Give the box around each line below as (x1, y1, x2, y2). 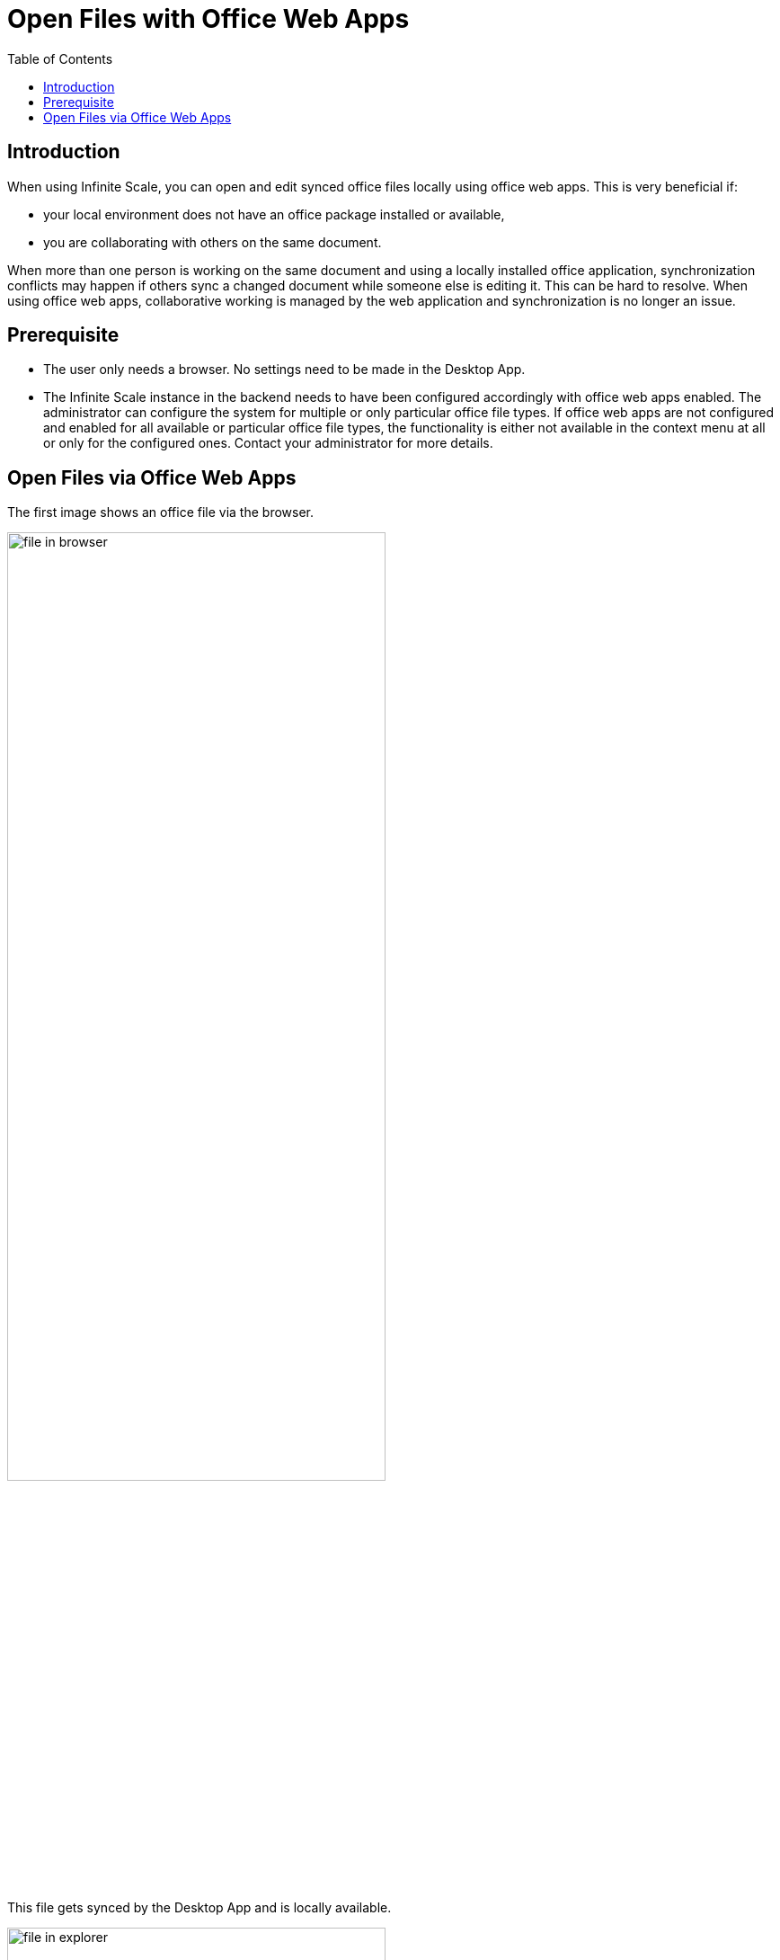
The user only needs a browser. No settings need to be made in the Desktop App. (43, 361, 526, 378)
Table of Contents (7, 50, 113, 67)
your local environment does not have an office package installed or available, (43, 206, 505, 222)
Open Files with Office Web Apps (7, 4, 410, 34)
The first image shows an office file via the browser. (7, 504, 314, 521)
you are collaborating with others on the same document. (43, 234, 382, 250)
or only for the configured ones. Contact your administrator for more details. (43, 435, 493, 451)
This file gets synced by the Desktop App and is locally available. (7, 1899, 392, 1915)
